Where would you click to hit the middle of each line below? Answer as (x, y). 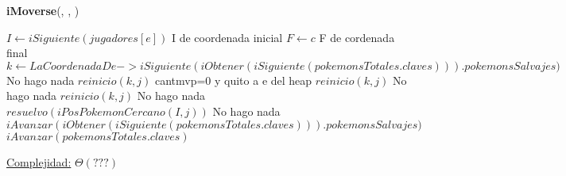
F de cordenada (357, 37)
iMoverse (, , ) (43, 10)
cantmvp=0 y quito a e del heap (233, 80)
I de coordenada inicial (227, 37)
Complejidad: (39, 161)
